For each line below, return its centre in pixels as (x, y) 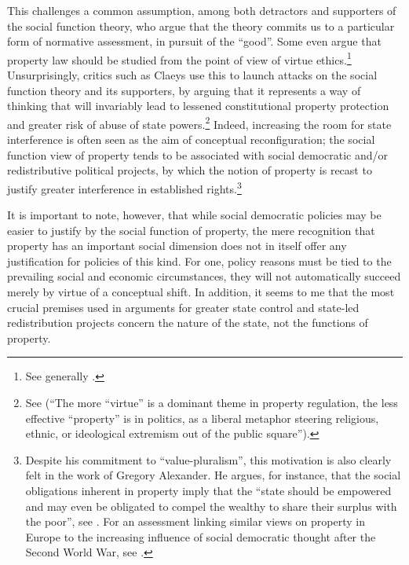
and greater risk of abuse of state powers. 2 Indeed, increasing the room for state (199, 123)
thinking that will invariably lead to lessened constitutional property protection (198, 106)
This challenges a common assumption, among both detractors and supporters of (202, 10)
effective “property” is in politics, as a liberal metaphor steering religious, (202, 418)
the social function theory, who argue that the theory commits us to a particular (201, 26)
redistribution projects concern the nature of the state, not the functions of (188, 323)
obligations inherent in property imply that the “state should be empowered (208, 490)
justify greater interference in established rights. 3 (124, 187)
